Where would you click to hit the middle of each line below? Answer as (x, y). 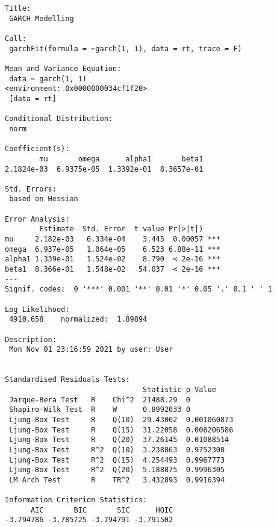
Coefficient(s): (37, 149)
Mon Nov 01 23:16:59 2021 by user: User (91, 350)
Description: (31, 339)
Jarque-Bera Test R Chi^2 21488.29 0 (100, 400)
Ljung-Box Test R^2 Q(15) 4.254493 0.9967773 (117, 460)
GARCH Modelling (42, 18)
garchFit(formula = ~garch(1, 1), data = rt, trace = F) (126, 48)
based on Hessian (44, 199)
